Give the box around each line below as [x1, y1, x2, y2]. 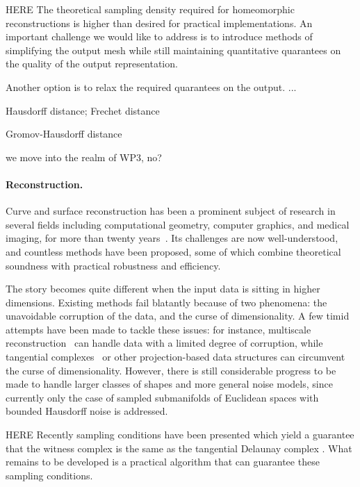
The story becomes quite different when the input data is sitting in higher [6, 281, 320, 296]
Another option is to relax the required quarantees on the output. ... [6, 79, 297, 94]
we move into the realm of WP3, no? [6, 149, 162, 164]
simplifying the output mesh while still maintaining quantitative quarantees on [6, 42, 341, 57]
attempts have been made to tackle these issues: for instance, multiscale [6, 322, 311, 336]
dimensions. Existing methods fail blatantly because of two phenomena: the [6, 295, 327, 309]
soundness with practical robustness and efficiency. [6, 258, 221, 272]
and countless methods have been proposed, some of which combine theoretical [6, 244, 341, 258]
